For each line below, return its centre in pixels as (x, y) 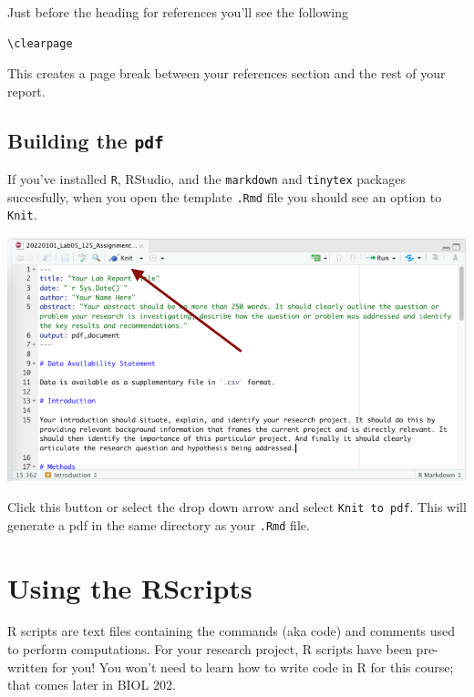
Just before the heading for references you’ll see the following (178, 12)
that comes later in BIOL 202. (92, 685)
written (28, 666)
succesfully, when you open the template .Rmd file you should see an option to (225, 196)
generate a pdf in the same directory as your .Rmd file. (159, 524)
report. (26, 91)
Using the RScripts (130, 587)
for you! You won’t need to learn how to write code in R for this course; (253, 666)
